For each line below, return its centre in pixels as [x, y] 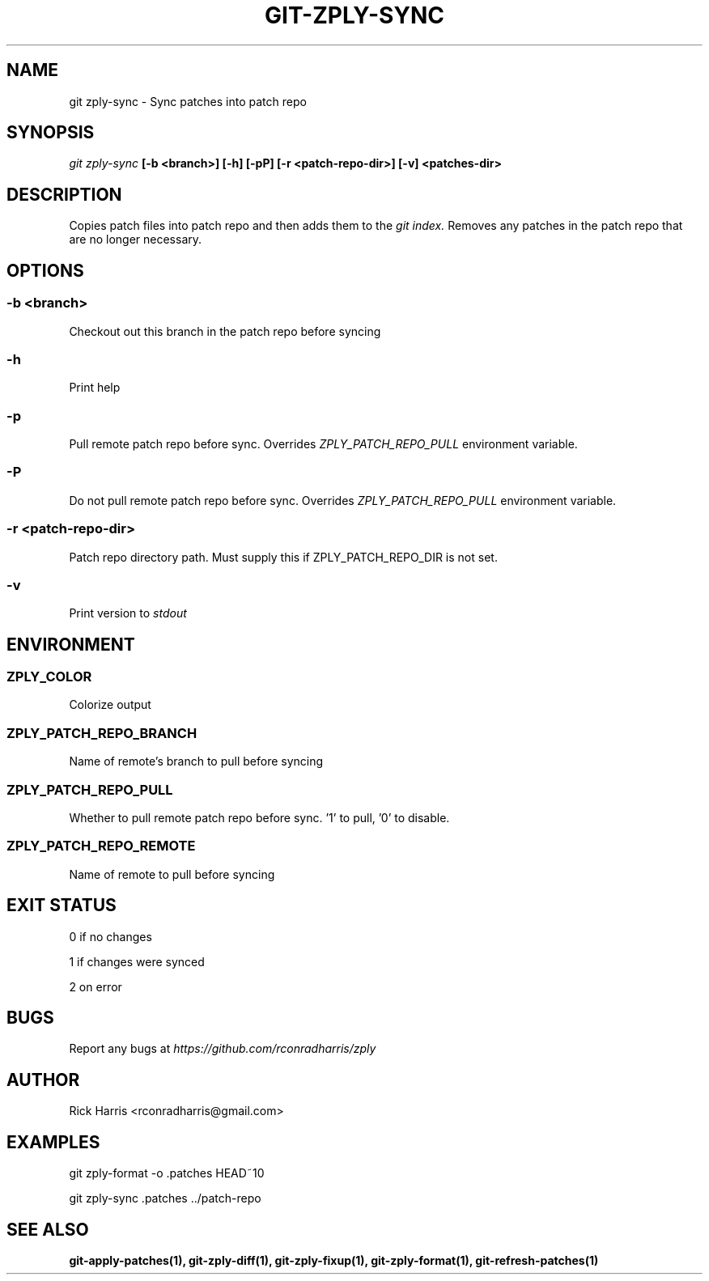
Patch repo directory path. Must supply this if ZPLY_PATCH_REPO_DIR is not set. [283, 557]
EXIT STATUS [62, 906]
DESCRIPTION [64, 194]
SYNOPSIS [51, 133]
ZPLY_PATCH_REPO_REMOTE [101, 846]
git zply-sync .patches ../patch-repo [165, 1198]
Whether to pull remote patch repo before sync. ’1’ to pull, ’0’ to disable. [259, 817]
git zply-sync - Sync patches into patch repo [188, 101]
